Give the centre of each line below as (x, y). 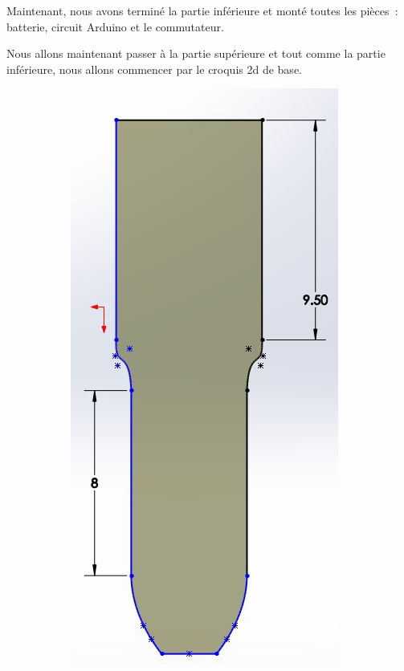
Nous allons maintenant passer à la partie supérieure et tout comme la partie (196, 53)
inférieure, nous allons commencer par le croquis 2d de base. (154, 69)
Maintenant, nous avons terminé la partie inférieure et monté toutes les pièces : (202, 10)
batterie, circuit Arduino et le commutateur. (115, 26)
